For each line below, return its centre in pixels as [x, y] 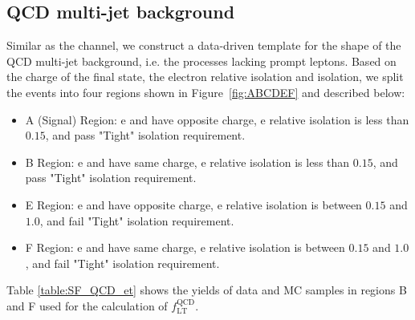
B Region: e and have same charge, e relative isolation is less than [187, 162]
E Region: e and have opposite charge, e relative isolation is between [193, 204]
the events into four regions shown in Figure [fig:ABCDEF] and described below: [206, 92]
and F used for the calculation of [87, 305]
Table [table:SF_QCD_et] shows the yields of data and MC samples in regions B [207, 290]
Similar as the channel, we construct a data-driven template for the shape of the [204, 45]
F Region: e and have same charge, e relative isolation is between [185, 247]
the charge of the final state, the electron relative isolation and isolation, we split [205, 77]
